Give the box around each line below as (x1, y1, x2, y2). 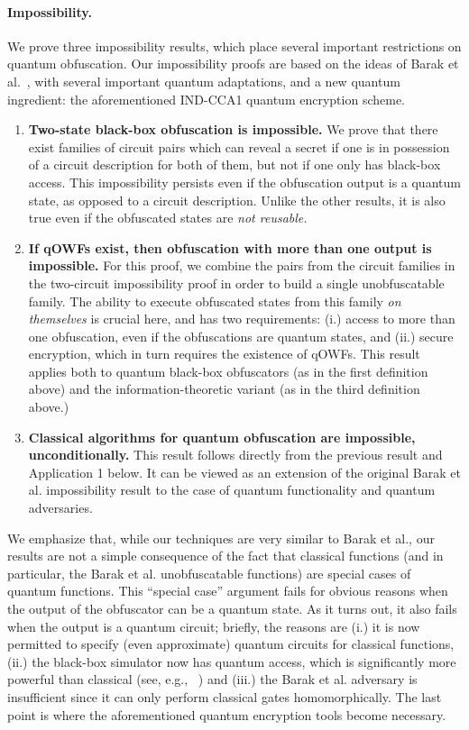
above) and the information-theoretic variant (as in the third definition (28, 379, 420, 398)
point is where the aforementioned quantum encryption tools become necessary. (7, 705, 446, 724)
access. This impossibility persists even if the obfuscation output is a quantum (28, 172, 461, 191)
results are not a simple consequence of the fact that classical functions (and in (7, 546, 444, 565)
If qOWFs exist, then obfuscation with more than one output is (28, 238, 432, 257)
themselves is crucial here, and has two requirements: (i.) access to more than (28, 309, 455, 328)
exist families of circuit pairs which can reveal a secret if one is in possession (28, 137, 450, 156)
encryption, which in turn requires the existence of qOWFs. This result (28, 344, 420, 363)
